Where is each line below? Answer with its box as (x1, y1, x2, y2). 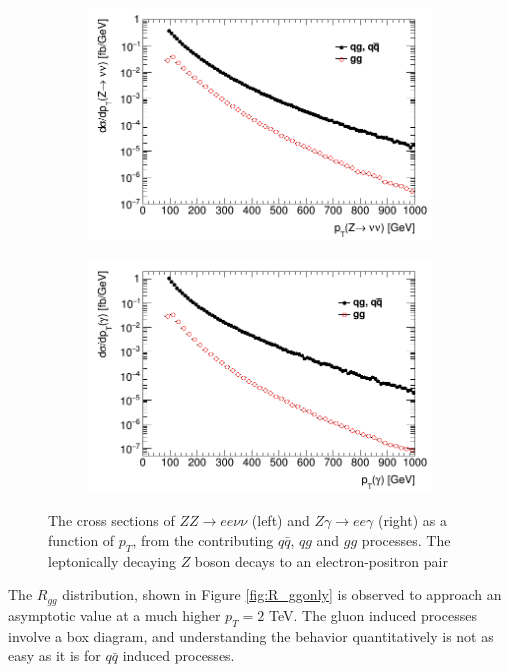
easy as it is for (8, 645, 101, 666)
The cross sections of (48, 510, 175, 531)
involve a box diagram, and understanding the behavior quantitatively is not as (8, 625, 494, 646)
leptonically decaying (48, 550, 176, 571)
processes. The (361, 530, 451, 550)
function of (48, 530, 115, 550)
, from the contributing (132, 530, 274, 550)
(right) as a (377, 510, 447, 531)
